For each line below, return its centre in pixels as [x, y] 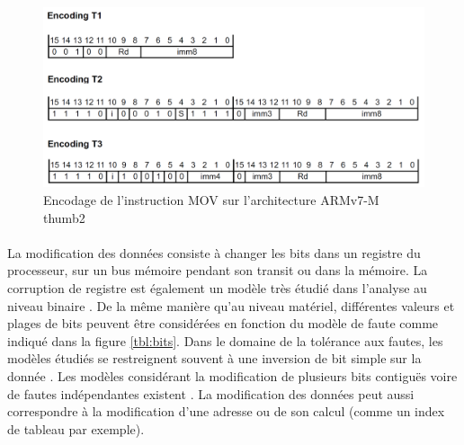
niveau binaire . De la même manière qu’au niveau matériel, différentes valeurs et [231, 305]
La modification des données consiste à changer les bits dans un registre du [214, 252]
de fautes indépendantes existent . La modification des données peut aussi [211, 393]
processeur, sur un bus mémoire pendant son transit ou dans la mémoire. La [218, 270]
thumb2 [64, 217]
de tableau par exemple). [76, 428]
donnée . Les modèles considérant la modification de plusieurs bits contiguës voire [232, 375]
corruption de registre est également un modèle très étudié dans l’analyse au [217, 287]
